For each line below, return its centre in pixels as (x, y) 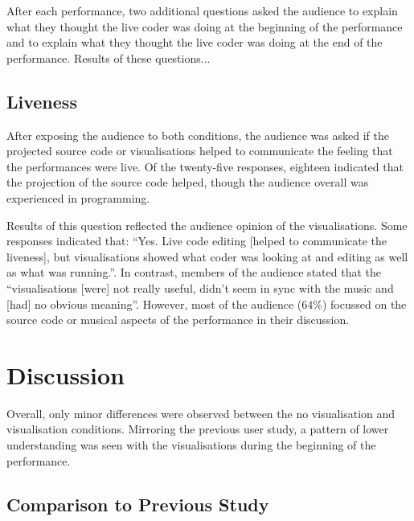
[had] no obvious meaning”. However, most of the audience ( (154, 304)
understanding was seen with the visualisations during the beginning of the (191, 445)
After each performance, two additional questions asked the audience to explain (202, 10)
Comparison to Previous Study (138, 504)
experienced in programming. (78, 197)
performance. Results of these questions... (109, 57)
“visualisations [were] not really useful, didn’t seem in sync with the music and (200, 287)
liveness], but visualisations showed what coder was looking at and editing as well (207, 256)
